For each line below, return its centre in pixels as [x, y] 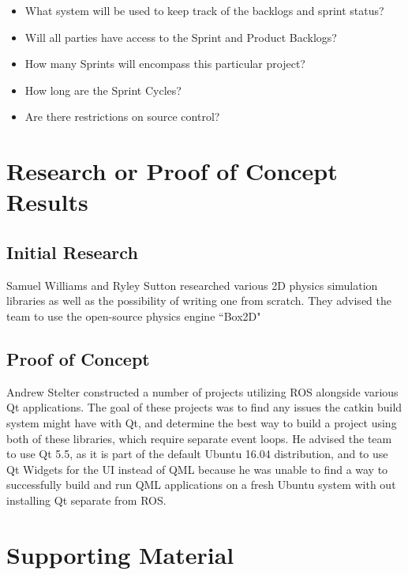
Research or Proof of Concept [172, 171]
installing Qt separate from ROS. [86, 500]
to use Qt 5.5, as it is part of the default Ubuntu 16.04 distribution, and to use [197, 454]
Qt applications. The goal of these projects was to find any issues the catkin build [204, 407]
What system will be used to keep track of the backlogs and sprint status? [204, 10]
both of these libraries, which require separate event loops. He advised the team [199, 438]
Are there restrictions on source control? [122, 117]
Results [47, 202]
